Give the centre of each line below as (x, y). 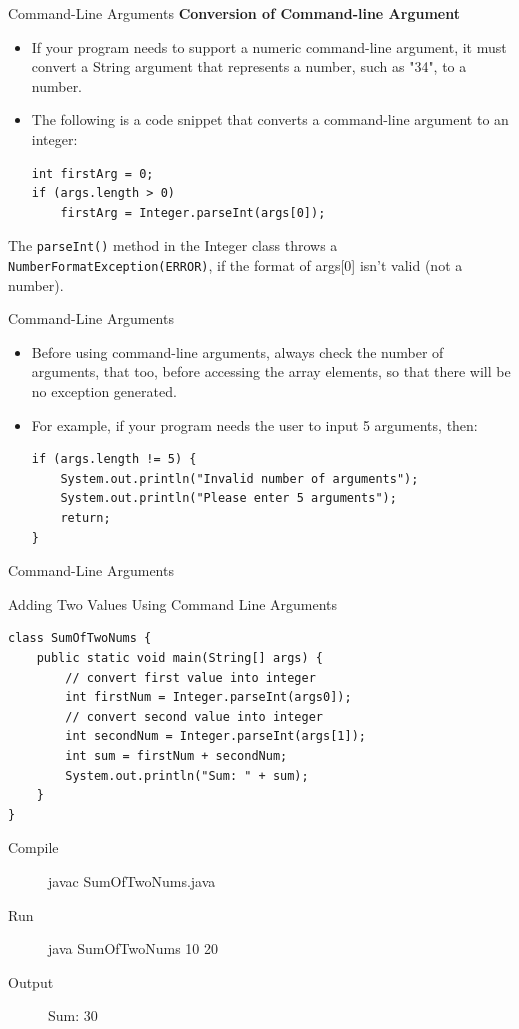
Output (31, 981)
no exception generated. (104, 391)
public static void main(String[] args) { (179, 657)
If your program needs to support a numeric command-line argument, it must (269, 46)
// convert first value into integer (190, 677)
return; (85, 518)
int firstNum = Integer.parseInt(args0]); (208, 697)
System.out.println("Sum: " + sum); (187, 775)
